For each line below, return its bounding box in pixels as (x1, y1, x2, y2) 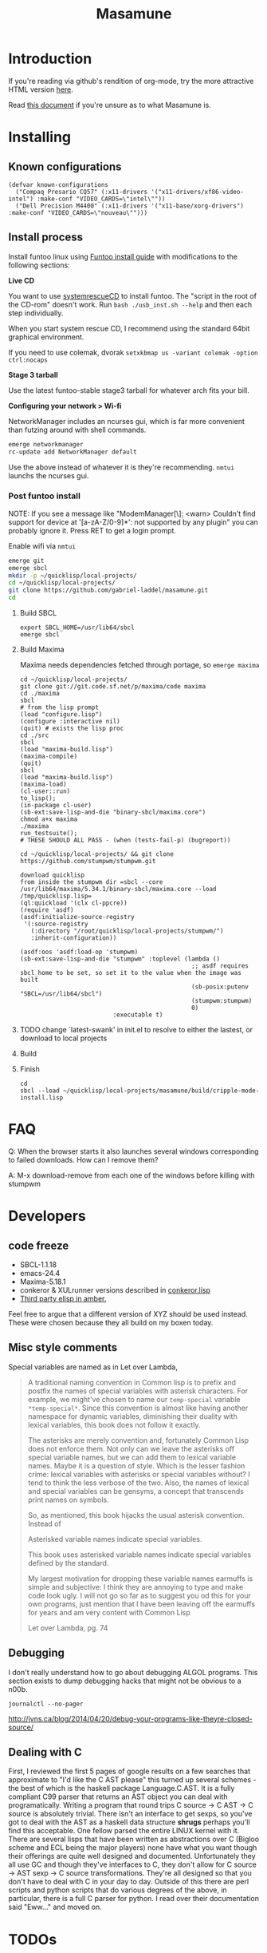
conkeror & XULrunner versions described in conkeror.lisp (19, 1285, 211, 1294)
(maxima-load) (19, 780, 67, 789)
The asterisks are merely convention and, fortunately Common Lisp (27, 1435, 249, 1445)
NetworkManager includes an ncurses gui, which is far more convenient (8, 416, 245, 426)
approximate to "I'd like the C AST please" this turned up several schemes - (8, 1775, 257, 1785)
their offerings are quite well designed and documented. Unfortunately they (8, 1852, 257, 1861)
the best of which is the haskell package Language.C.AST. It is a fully (8, 1784, 235, 1793)
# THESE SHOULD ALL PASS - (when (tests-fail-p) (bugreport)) (19, 836, 231, 845)
